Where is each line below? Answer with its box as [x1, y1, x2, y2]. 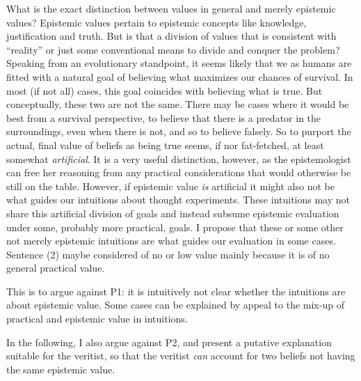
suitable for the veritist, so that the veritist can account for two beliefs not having [6, 348, 355, 363]
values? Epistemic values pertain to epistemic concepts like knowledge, [6, 15, 307, 29]
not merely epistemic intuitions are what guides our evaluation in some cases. [6, 233, 336, 248]
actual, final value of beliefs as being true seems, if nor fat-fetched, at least [6, 137, 324, 152]
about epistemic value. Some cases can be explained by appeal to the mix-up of [6, 297, 344, 312]
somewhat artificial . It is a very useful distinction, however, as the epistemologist [6, 151, 351, 166]
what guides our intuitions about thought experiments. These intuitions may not [6, 192, 351, 207]
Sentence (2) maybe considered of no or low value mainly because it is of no [6, 247, 330, 261]
